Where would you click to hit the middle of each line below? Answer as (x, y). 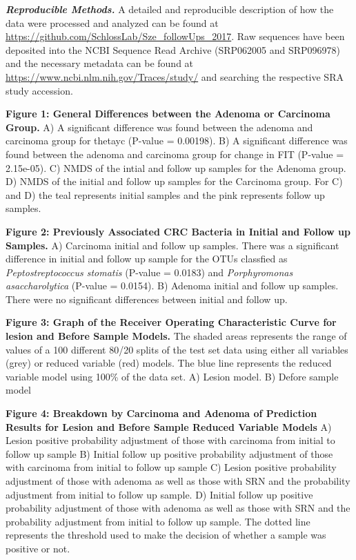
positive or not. (38, 548)
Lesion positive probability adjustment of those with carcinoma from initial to (170, 440)
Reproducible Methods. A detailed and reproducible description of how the (170, 9)
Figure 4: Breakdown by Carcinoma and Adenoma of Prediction (161, 413)
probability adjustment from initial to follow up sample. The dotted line (158, 521)
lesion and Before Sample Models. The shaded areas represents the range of (176, 336)
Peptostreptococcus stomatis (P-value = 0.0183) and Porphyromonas (149, 272)
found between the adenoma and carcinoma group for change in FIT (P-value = (175, 154)
